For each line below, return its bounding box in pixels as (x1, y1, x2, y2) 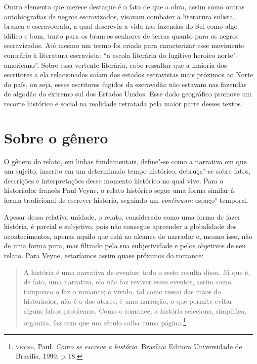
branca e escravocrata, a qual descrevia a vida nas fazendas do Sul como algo (4, 21, 238, 31)
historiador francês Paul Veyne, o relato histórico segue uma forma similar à (4, 185, 234, 195)
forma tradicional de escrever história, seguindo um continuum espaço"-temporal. (4, 195, 249, 205)
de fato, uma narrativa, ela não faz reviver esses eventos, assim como (23, 276, 231, 287)
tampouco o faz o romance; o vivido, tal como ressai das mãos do (23, 286, 221, 296)
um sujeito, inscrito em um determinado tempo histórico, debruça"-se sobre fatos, (4, 166, 251, 176)
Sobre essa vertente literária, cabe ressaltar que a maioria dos (41, 59, 227, 70)
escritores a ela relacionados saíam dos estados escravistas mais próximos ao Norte (4, 69, 253, 80)
